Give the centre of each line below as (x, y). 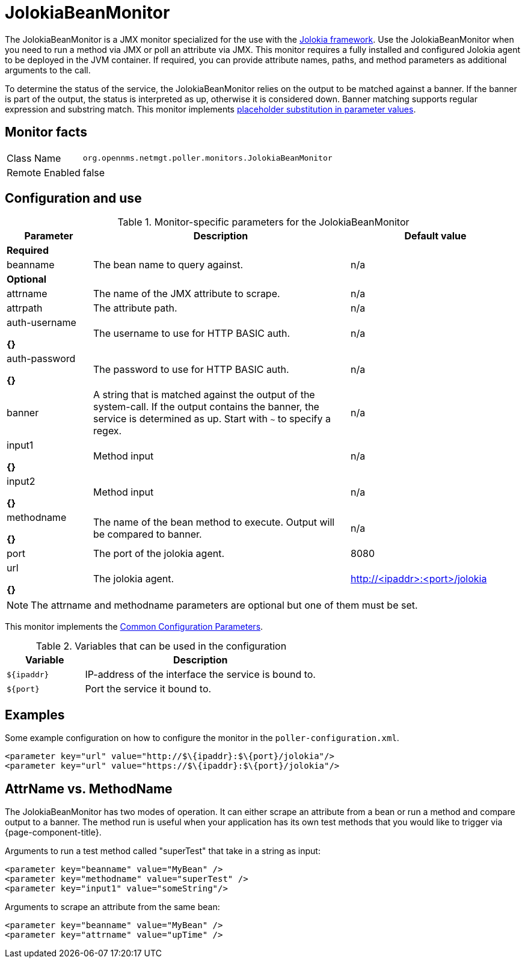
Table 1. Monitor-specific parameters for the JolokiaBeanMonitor (263, 222)
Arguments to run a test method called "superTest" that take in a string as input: (163, 851)
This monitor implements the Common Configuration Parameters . (134, 627)
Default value (435, 236)
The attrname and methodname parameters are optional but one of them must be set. (224, 605)
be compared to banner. (147, 534)
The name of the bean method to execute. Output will (214, 522)
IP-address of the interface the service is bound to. (200, 675)
